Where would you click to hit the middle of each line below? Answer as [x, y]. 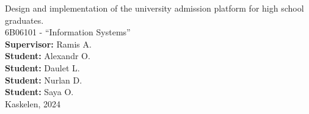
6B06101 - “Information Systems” [68, 32]
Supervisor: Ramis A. [48, 44]
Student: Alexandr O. [48, 56]
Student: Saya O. [39, 92]
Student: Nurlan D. [44, 80]
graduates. [24, 20]
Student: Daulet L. [42, 67]
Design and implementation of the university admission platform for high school [154, 8]
